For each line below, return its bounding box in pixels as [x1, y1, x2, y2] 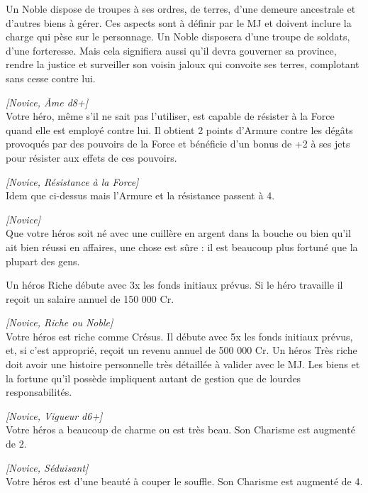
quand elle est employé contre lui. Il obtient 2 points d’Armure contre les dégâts [6, 122, 353, 137]
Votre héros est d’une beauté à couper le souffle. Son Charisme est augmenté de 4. [6, 474, 363, 489]
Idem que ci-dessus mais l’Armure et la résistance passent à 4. [6, 188, 275, 203]
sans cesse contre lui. [6, 70, 96, 85]
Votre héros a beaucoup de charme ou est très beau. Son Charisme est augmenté [6, 422, 355, 437]
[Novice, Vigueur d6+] [6, 408, 103, 423]
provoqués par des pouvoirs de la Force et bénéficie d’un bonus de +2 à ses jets [6, 136, 350, 151]
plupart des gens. [6, 253, 80, 268]
